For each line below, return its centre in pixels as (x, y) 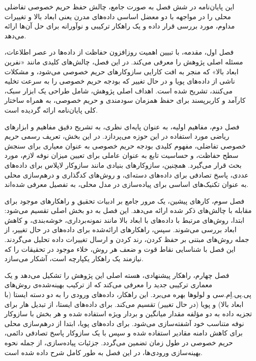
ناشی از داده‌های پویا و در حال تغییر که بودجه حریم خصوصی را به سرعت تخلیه (120, 81)
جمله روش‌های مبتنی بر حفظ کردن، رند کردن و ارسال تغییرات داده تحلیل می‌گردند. (127, 239)
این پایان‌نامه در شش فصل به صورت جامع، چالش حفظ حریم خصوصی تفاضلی (119, 6)
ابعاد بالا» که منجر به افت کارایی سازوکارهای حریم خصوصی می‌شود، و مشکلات (122, 71)
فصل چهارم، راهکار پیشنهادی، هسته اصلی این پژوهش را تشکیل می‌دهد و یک (117, 275)
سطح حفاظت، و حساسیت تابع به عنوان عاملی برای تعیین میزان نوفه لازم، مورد (122, 155)
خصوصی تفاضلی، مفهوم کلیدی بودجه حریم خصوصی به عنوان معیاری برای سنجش (125, 145)
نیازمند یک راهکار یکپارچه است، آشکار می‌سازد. (74, 258)
